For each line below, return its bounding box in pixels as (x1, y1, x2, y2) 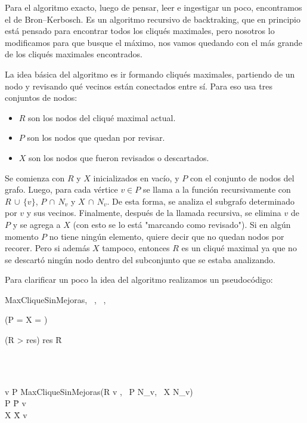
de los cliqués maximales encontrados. (5, 48, 142, 60)
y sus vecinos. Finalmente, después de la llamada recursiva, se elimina (26, 206, 281, 219)
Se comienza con (5, 171, 65, 184)
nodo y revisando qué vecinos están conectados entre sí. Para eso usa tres (5, 79, 272, 92)
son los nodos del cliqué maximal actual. (28, 111, 176, 123)
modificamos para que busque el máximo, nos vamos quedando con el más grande (5, 36, 302, 48)
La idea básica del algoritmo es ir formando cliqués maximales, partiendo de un (5, 67, 295, 80)
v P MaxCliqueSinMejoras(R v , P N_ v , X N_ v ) (5, 385, 193, 397)
